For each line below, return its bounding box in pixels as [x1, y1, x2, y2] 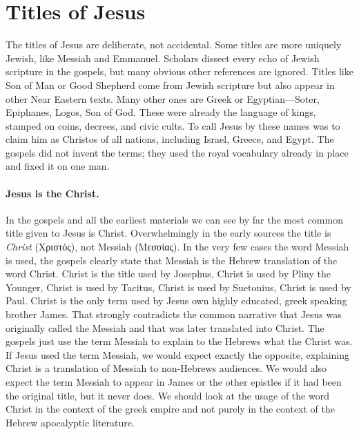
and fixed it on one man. [6, 159, 110, 173]
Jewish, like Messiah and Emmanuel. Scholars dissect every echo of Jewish [6, 50, 320, 65]
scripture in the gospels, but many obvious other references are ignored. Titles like [6, 64, 353, 79]
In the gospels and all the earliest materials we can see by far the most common [6, 212, 343, 226]
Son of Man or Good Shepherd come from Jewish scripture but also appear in [6, 77, 335, 92]
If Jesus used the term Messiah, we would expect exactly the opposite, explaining [6, 347, 350, 362]
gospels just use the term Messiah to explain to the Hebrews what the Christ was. [6, 334, 353, 348]
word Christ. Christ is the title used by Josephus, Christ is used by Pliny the [6, 266, 331, 281]
